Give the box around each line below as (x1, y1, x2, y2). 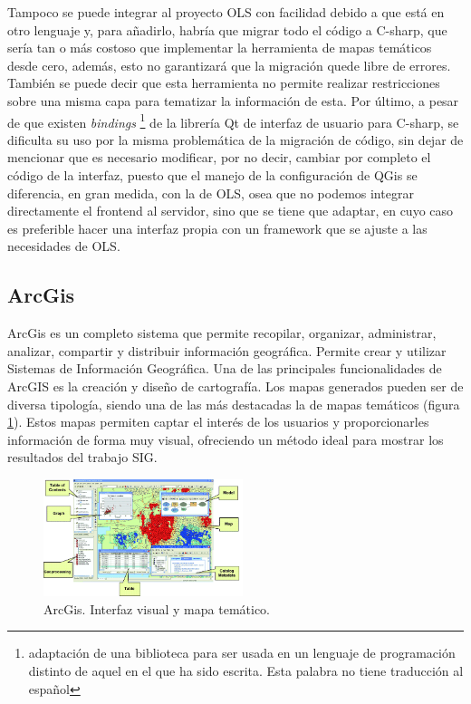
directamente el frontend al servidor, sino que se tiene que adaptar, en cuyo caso (7, 201, 454, 220)
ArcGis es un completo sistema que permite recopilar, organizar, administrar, (7, 323, 437, 342)
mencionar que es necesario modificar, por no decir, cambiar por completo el (7, 148, 431, 167)
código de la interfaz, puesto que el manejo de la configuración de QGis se (7, 166, 418, 184)
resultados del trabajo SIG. (7, 448, 158, 467)
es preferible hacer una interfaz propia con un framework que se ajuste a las (7, 218, 428, 237)
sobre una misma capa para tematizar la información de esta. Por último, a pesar (7, 91, 459, 110)
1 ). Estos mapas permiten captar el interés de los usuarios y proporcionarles (7, 412, 429, 431)
